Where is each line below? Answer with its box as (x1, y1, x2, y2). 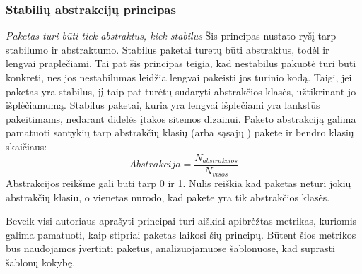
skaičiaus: (6, 138, 47, 153)
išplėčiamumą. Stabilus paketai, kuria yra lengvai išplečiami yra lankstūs (6, 97, 320, 112)
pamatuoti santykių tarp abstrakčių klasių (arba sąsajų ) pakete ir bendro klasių (6, 125, 354, 140)
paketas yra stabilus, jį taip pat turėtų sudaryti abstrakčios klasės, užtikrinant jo (6, 83, 356, 98)
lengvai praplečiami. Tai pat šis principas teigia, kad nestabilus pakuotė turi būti (6, 56, 356, 71)
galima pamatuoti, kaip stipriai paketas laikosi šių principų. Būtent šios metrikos (6, 227, 356, 242)
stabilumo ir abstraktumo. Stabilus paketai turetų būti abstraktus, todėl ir (6, 42, 329, 56)
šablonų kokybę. (6, 255, 76, 270)
